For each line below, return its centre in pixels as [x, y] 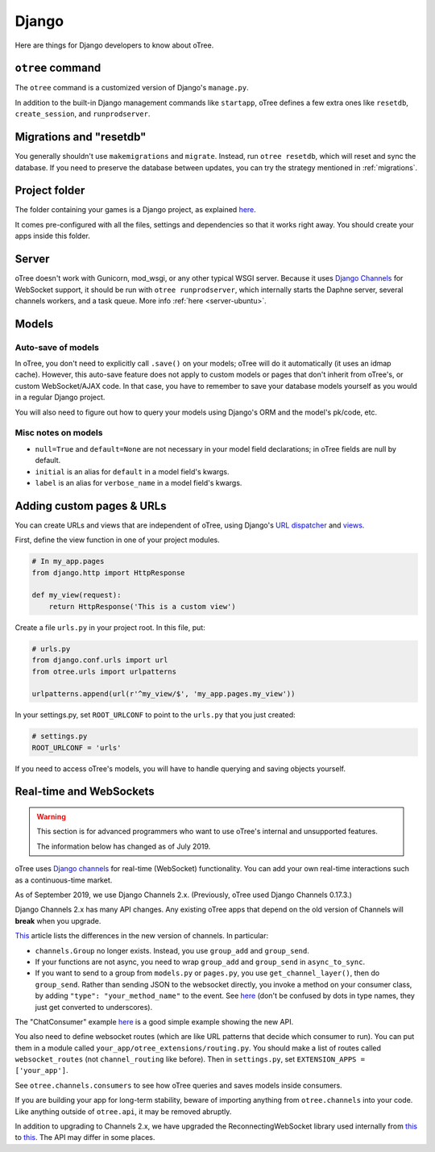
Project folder [50, 191]
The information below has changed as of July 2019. [124, 846]
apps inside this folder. [52, 236]
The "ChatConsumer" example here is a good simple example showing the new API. [154, 1021]
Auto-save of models [57, 347]
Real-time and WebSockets [85, 792]
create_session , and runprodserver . [83, 114]
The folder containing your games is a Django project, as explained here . [136, 210]
